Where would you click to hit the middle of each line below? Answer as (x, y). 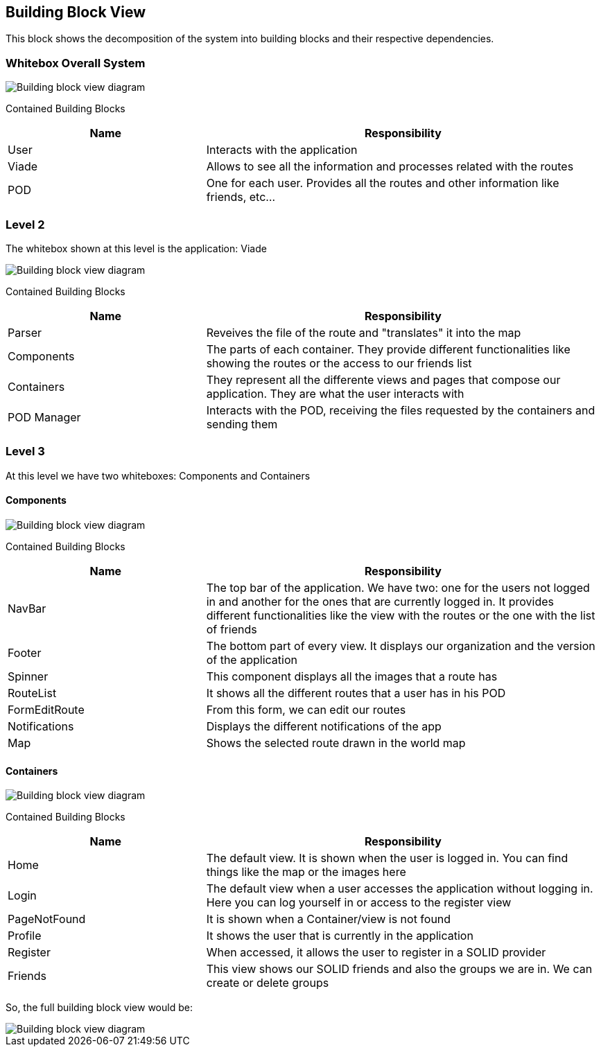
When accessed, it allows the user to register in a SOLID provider (376, 953)
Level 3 (25, 452)
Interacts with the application (282, 150)
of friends (232, 629)
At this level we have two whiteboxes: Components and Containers (158, 475)
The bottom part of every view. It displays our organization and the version (401, 646)
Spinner (28, 676)
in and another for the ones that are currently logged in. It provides (380, 601)
